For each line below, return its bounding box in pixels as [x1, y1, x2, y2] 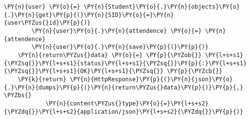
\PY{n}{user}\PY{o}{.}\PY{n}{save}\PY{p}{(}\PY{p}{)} [31, 44, 209, 51]
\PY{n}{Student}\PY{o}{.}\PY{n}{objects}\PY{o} [83, 3, 240, 10]
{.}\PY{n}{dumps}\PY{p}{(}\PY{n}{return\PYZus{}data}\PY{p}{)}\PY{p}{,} [4, 84, 243, 91]
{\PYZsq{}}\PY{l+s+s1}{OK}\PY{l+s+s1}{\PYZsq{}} [4, 68, 164, 75]
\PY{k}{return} [17, 75, 66, 83]
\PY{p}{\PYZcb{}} [167, 68, 223, 75]
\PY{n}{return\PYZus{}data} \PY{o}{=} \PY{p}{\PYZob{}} [17, 51, 202, 59]
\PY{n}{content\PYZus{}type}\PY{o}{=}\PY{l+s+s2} [45, 100, 209, 107]
